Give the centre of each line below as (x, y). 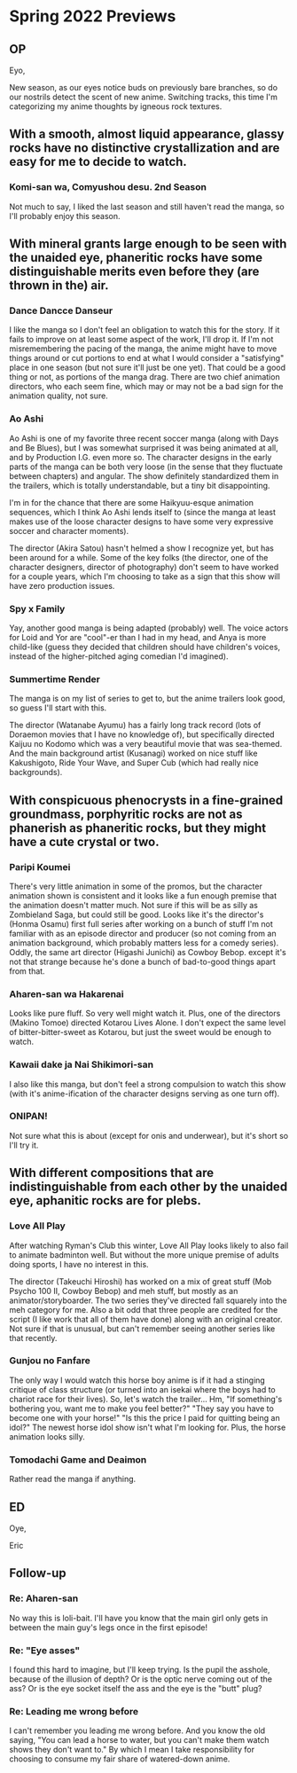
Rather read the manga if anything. (73, 1479)
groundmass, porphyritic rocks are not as (126, 814)
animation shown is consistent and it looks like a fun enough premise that (143, 895)
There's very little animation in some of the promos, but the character (136, 886)
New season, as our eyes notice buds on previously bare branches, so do (143, 87)
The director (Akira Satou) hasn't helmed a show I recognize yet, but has (142, 548)
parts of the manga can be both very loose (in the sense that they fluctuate (146, 467)
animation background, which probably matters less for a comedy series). (144, 943)
